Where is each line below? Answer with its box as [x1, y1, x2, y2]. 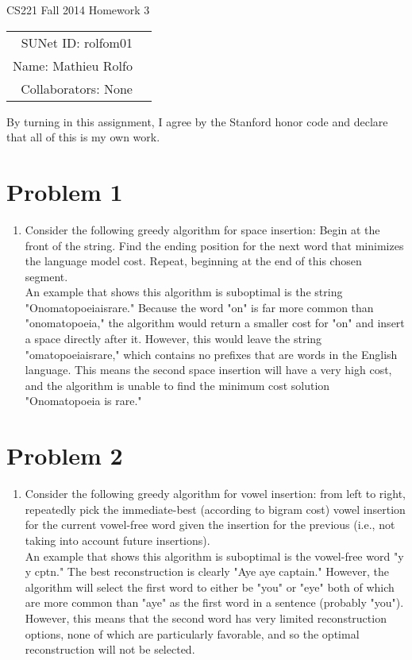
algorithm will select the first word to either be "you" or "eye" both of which [25, 578, 395, 595]
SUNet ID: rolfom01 [21, 33, 133, 52]
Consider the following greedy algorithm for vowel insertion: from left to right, [25, 485, 406, 502]
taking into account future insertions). [25, 531, 210, 548]
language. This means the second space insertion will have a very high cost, [25, 361, 392, 378]
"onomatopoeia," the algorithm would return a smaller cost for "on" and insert [25, 315, 405, 331]
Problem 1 [6, 175, 123, 207]
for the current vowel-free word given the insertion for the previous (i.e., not [25, 516, 395, 533]
